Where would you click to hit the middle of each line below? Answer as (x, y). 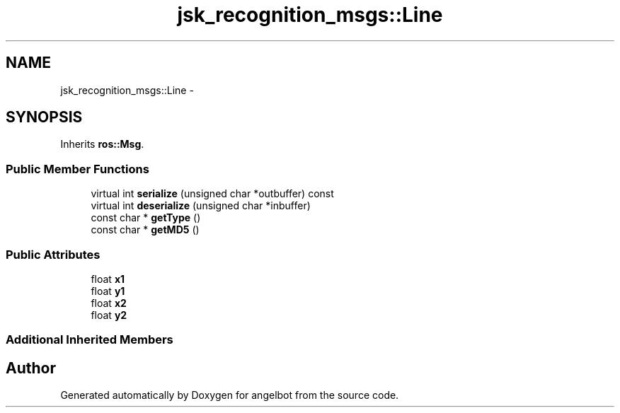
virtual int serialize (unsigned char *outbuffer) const (212, 194)
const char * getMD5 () (145, 230)
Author (31, 368)
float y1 (108, 291)
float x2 (109, 303)
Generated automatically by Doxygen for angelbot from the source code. (230, 395)
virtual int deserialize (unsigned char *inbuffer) (201, 206)
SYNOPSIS (44, 117)
